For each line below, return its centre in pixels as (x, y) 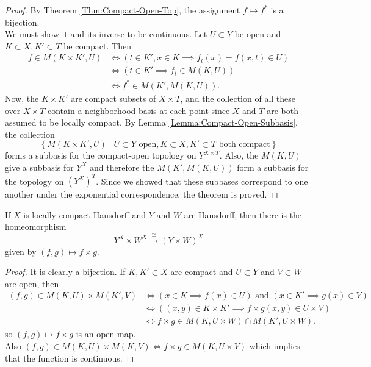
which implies (275, 346)
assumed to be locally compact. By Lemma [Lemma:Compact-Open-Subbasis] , (151, 122)
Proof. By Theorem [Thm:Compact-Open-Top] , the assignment (123, 10)
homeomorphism (36, 226)
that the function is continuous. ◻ (70, 358)
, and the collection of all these (238, 98)
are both (283, 110)
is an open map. (106, 334)
